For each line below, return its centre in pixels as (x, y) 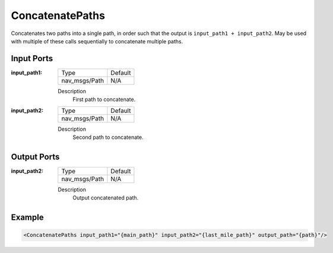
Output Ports (35, 156)
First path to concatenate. (104, 99)
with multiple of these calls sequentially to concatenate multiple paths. (97, 41)
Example (27, 218)
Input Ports (32, 58)
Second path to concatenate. (108, 137)
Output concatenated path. (106, 198)
